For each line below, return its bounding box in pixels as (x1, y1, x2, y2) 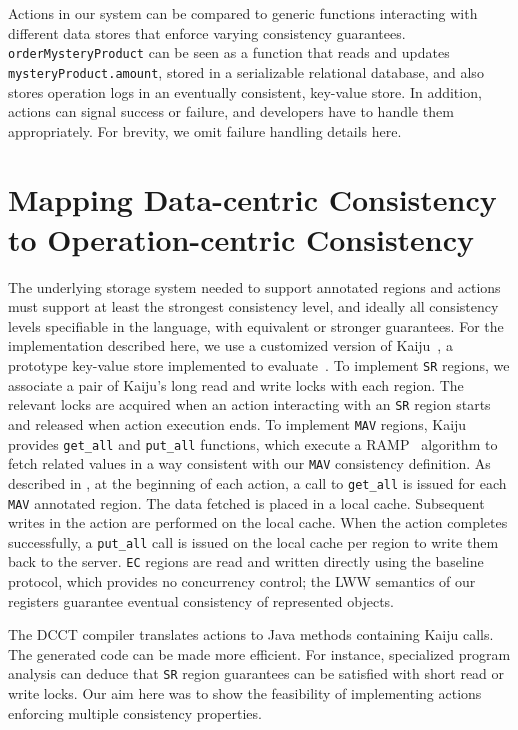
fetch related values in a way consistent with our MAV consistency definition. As (8, 453, 491, 474)
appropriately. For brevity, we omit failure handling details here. (8, 120, 402, 141)
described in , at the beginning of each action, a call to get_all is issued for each (8, 472, 507, 493)
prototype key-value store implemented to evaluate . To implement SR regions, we (8, 354, 510, 375)
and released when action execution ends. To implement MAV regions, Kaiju (8, 413, 467, 434)
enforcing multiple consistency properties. (8, 702, 262, 723)
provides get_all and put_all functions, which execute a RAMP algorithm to (8, 433, 498, 454)
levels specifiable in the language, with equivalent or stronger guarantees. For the (8, 315, 504, 336)
